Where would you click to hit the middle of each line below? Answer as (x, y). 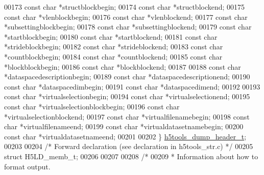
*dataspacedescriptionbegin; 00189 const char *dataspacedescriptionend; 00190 (127, 77)
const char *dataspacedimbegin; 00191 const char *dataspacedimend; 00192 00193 (132, 86)
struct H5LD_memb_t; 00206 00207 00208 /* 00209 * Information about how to (131, 156)
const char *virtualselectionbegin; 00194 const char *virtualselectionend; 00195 (127, 96)
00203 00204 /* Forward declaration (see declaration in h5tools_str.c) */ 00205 (129, 146)
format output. (27, 166)
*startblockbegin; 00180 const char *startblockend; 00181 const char (111, 36)
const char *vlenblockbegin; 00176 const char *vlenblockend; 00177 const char (126, 17)
